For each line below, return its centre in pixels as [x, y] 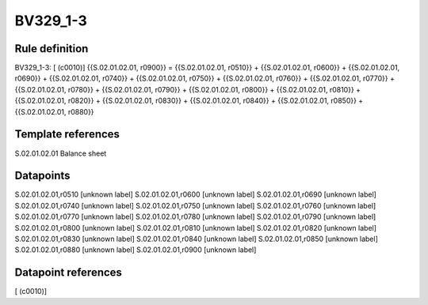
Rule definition [52, 49]
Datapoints [42, 176]
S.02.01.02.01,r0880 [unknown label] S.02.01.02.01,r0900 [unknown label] [136, 250]
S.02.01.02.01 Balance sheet [61, 153]
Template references [67, 134]
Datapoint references [69, 273]
